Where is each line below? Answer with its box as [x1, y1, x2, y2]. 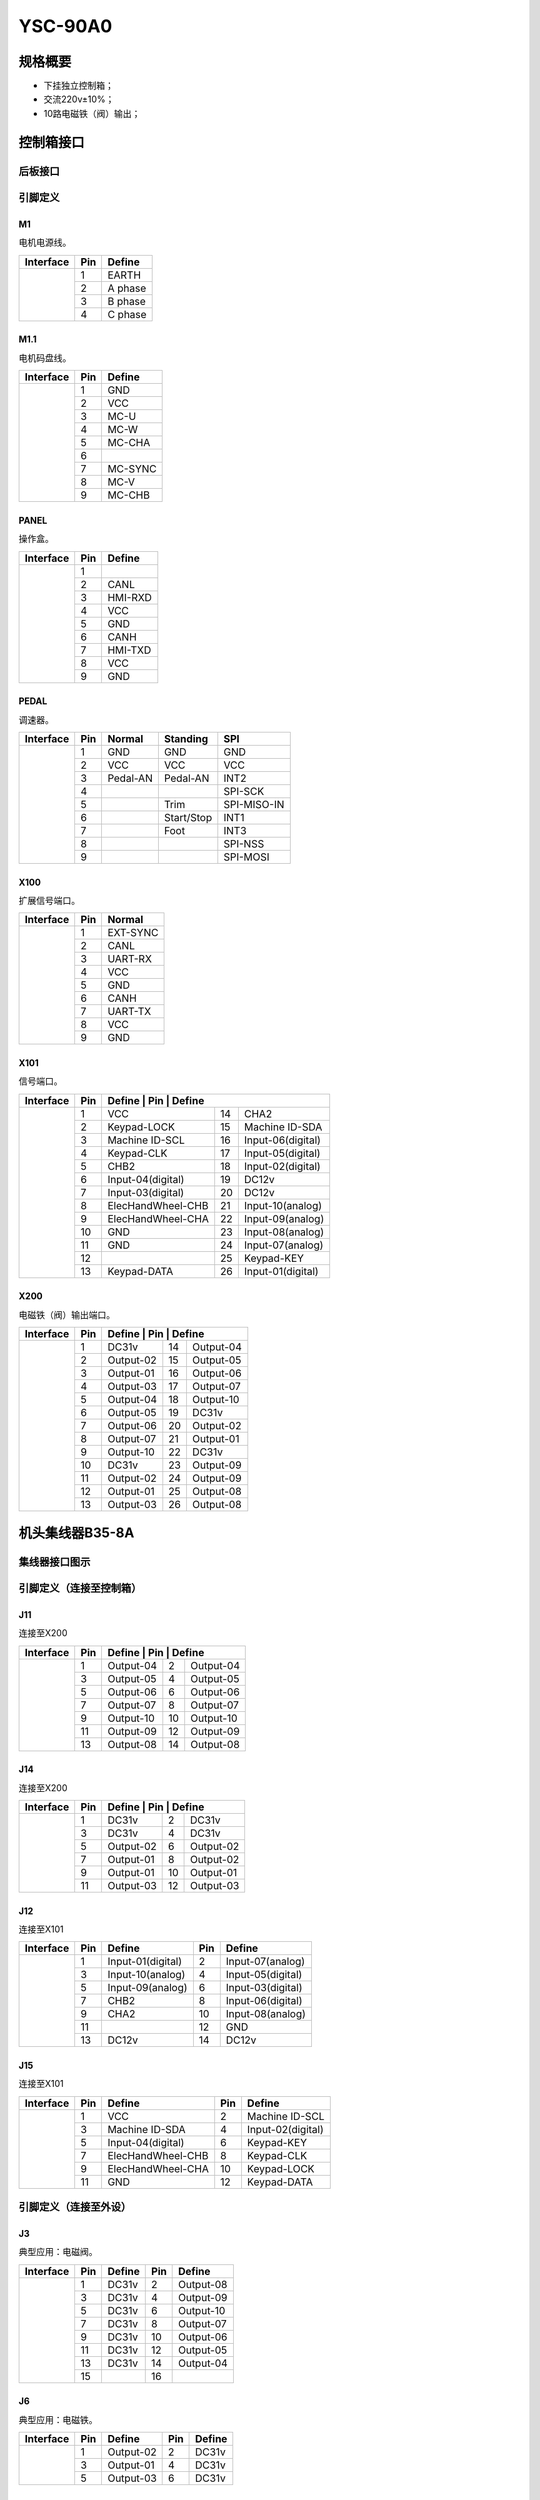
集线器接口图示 [18, 1555, 91, 1569]
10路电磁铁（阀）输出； [43, 107, 141, 119]
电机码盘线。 [18, 351, 72, 364]
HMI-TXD [107, 643, 152, 657]
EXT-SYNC [107, 926, 159, 940]
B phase [107, 294, 147, 308]
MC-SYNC [107, 462, 157, 476]
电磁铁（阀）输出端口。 [18, 1308, 115, 1320]
